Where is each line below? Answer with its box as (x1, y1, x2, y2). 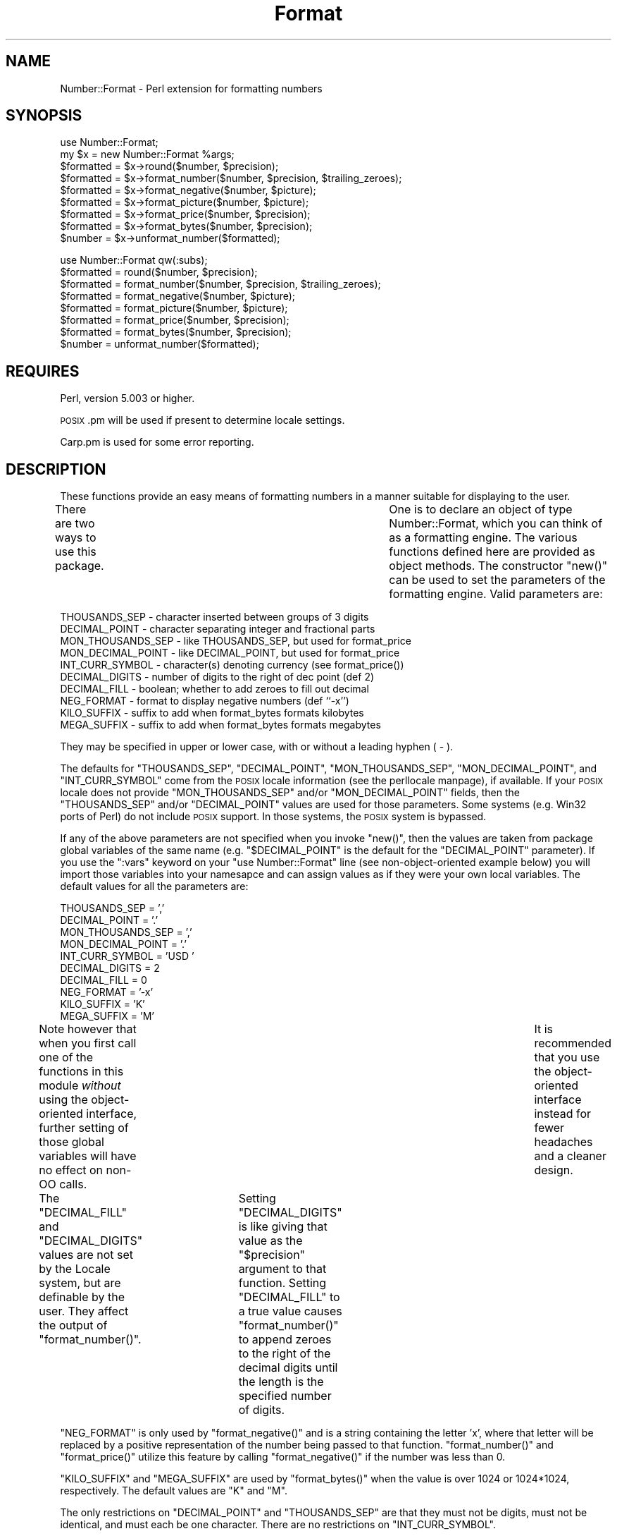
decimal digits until (238, 1360, 338, 1375)
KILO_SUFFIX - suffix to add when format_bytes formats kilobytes (60, 707, 364, 719)
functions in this (39, 1064, 124, 1079)
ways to (55, 530, 96, 545)
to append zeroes (238, 1332, 332, 1347)
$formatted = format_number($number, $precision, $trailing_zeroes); (60, 278, 381, 291)
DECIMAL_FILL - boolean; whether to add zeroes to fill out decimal (60, 683, 369, 695)
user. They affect (39, 1304, 129, 1319)
